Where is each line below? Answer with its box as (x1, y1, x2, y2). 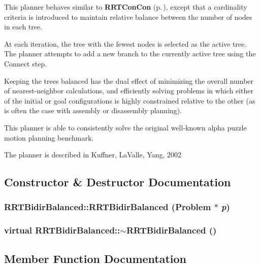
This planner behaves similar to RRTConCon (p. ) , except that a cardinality (4, 2, 247, 12)
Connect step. (4, 58, 47, 69)
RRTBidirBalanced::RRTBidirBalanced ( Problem (4, 201, 211, 213)
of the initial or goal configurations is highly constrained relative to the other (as (4, 95, 255, 106)
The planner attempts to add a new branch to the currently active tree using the (4, 48, 256, 59)
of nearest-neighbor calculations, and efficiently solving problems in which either (4, 85, 253, 96)
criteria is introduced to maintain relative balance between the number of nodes (4, 11, 252, 22)
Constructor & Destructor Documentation (4, 174, 231, 190)
